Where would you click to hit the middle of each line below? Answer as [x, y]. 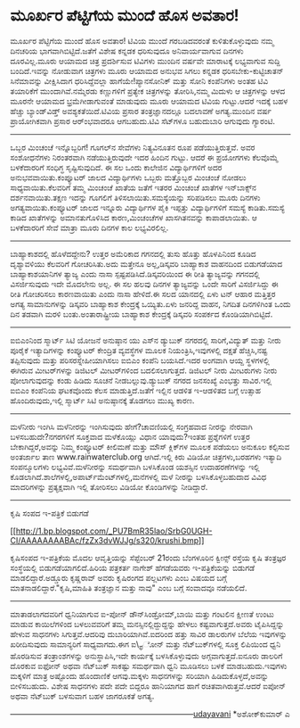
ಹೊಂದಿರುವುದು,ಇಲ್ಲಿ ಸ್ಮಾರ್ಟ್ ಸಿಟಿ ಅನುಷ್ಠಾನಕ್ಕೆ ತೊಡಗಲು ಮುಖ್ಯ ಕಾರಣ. [102, 400]
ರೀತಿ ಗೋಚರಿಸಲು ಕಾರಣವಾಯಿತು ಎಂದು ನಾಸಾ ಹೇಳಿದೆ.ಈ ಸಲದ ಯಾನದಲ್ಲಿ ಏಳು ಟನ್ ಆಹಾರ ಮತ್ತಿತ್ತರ [143, 294]
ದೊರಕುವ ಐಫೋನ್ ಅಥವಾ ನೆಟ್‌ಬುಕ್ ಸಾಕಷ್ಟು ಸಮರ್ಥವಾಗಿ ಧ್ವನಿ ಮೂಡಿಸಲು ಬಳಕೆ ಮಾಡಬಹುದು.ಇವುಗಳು [149, 666]
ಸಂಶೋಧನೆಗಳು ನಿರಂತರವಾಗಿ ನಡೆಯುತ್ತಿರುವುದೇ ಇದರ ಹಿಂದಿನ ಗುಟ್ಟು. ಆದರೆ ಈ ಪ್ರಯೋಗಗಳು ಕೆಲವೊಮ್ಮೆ [144, 157]
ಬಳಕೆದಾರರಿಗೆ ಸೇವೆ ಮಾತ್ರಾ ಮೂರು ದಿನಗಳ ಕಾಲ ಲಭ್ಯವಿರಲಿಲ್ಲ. [89, 227]
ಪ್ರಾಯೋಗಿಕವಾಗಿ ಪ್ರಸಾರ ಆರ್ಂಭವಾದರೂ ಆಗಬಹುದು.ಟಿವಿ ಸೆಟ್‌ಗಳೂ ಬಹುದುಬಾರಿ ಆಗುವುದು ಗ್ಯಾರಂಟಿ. [142, 120]
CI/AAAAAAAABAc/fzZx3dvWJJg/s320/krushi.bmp [105, 540]
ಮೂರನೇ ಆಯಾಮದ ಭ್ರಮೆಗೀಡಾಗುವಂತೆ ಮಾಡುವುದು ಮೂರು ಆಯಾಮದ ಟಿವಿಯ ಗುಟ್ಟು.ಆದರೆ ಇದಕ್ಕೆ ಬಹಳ [149, 101]
